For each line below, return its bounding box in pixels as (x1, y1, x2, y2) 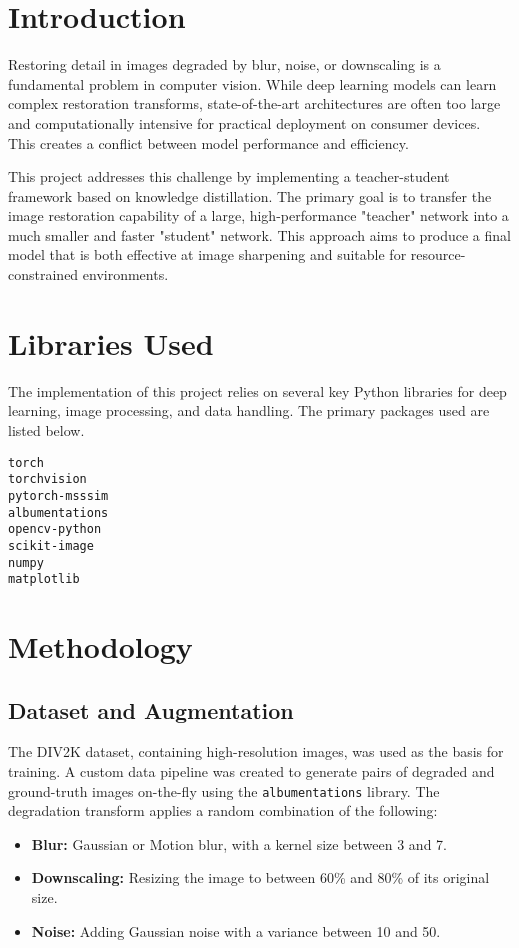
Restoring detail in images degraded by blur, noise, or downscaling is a (8, 54, 441, 75)
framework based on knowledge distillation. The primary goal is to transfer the (8, 185, 492, 206)
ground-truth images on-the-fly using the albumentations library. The (8, 780, 440, 801)
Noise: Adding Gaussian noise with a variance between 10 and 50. (31, 920, 441, 941)
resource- (410, 244, 466, 265)
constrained (8, 264, 79, 285)
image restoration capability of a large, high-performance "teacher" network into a (8, 205, 509, 226)
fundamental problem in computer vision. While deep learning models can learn (8, 73, 497, 94)
